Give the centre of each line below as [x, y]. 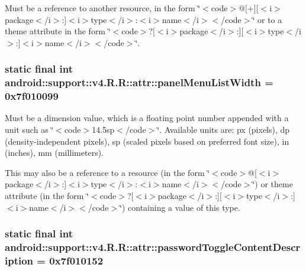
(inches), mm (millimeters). [54, 153]
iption [19, 260]
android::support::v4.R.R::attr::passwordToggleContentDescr [153, 247]
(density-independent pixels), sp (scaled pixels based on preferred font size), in [147, 141]
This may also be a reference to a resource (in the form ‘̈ [107, 172]
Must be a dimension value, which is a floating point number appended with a [147, 118]
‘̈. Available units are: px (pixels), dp [223, 130]
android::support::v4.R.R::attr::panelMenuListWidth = [139, 82]
